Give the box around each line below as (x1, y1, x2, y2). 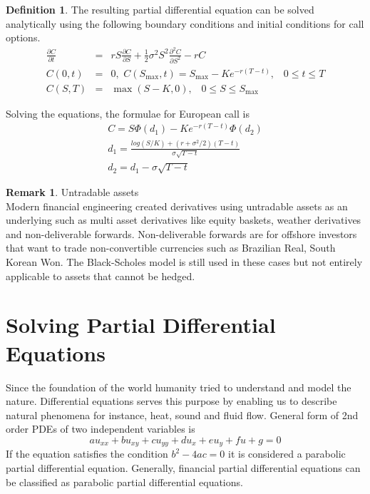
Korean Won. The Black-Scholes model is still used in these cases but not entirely (6, 254, 363, 269)
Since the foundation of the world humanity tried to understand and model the (6, 379, 351, 394)
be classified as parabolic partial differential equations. (6, 474, 243, 489)
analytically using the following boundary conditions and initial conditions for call (6, 16, 364, 31)
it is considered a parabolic (228, 446, 346, 461)
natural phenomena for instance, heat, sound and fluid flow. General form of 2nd (6, 407, 359, 422)
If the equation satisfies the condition (6, 446, 168, 461)
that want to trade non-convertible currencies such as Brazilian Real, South (6, 240, 336, 255)
